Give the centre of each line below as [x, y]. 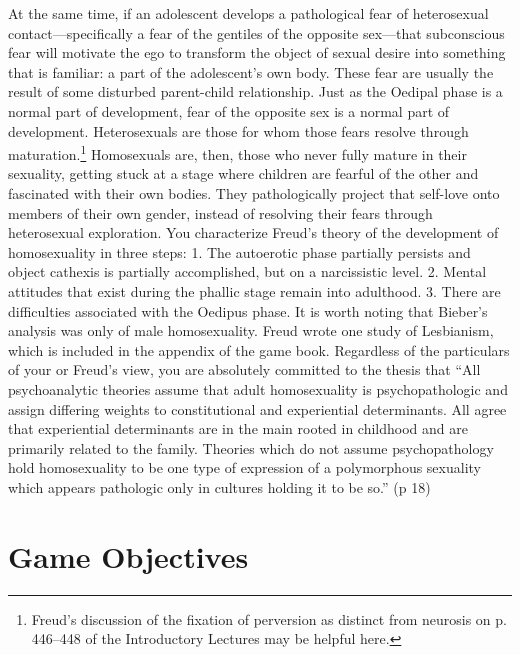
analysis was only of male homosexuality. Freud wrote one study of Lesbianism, [251, 330]
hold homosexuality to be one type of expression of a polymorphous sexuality [244, 467]
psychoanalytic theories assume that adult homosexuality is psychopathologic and [258, 388]
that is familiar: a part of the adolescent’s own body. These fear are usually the [251, 71]
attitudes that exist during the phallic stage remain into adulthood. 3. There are [254, 290]
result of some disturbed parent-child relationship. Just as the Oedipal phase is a [255, 91]
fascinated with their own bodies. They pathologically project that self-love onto [254, 193]
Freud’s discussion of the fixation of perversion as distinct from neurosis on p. [269, 618]
